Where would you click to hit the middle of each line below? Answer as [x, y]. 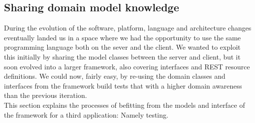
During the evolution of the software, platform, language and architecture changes [128, 28]
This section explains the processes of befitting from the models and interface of [125, 105]
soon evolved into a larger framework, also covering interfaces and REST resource [127, 66]
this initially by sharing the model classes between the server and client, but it [122, 56]
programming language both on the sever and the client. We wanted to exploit [122, 47]
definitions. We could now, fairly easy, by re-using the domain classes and [115, 76]
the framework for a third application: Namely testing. [86, 114]
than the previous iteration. [46, 95]
